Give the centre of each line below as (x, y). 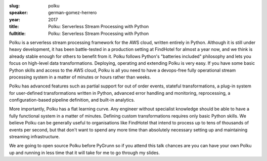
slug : (14, 6)
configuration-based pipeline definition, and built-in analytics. (72, 100)
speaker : (19, 13)
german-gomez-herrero (73, 13)
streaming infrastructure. (35, 137)
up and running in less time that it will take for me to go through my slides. (85, 153)
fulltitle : (17, 33)
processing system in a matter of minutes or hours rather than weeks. (80, 77)
